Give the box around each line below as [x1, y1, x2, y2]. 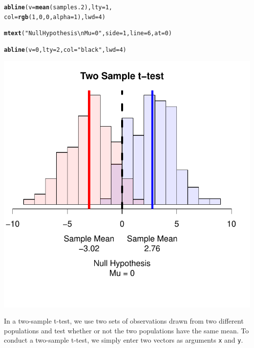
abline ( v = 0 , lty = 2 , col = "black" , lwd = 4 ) [4, 46, 127, 53]
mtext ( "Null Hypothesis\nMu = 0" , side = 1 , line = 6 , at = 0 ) [4, 30, 172, 37]
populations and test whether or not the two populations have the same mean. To [4, 325, 249, 335]
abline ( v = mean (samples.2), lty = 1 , [4, 4, 113, 11]
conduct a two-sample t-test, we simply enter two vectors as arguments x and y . [4, 335, 243, 345]
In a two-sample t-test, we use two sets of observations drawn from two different [4, 316, 244, 326]
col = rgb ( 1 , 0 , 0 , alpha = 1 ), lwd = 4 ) [4, 13, 106, 21]
